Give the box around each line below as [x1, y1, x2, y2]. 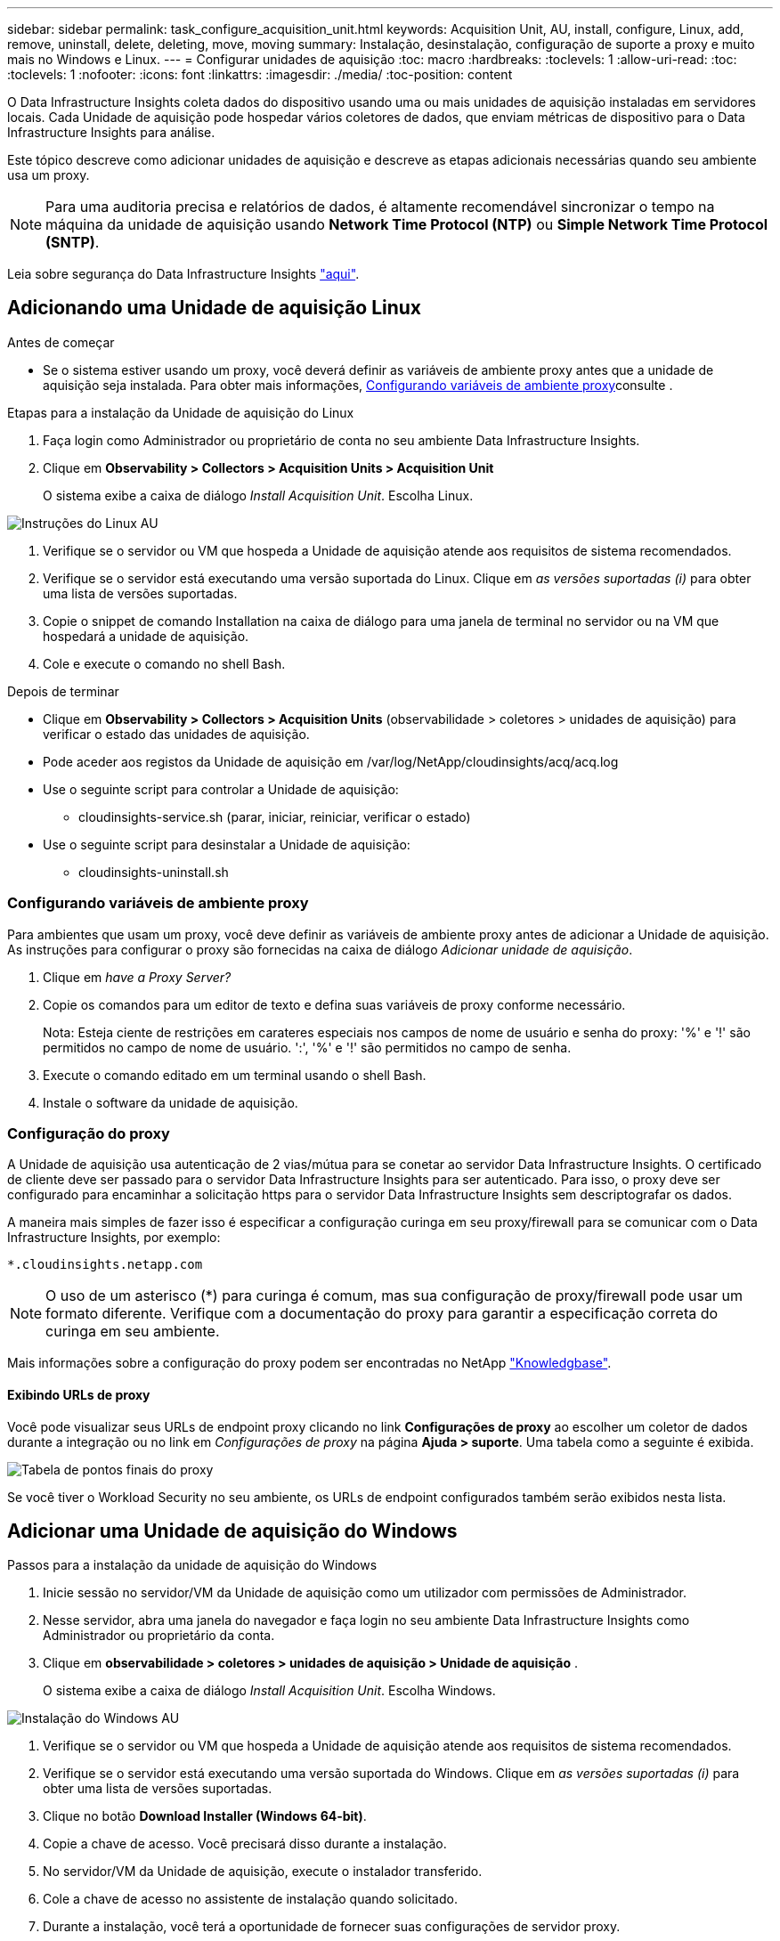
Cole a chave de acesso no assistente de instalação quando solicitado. [43, 1891, 458, 1907]
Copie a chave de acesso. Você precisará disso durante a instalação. [43, 1836, 447, 1852]
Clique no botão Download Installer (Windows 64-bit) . [43, 1808, 367, 1824]
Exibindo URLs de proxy [7, 1386, 150, 1402]
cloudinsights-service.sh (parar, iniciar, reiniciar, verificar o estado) [78, 808, 471, 824]
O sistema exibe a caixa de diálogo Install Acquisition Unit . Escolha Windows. [43, 1683, 496, 1699]
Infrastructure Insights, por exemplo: [7, 1230, 221, 1246]
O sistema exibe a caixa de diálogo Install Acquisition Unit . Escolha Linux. [43, 487, 474, 503]
